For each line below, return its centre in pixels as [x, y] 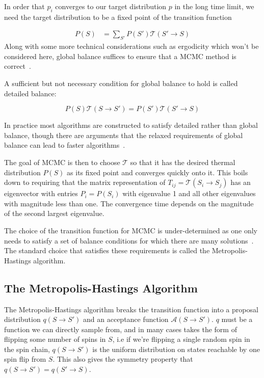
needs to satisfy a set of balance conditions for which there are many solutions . [129, 240]
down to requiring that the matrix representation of [85, 182]
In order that [24, 6]
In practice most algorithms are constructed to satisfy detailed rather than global [131, 125]
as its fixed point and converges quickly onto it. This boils [157, 172]
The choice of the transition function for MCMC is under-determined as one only [131, 230]
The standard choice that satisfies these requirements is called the [107, 250]
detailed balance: [30, 93]
